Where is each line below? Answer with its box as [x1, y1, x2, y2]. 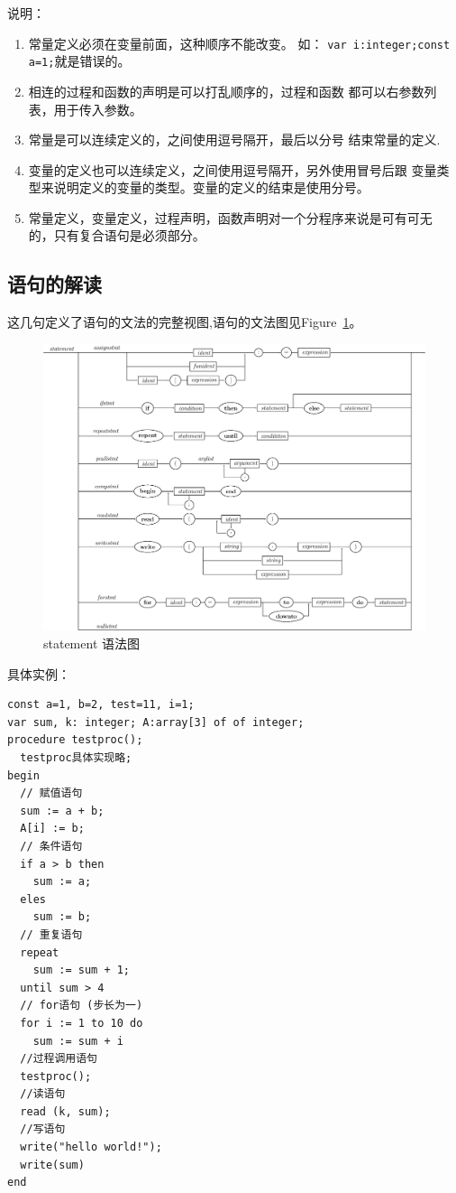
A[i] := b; [20, 822, 85, 835]
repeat [20, 946, 59, 959]
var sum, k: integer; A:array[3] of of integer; [7, 715, 305, 729]
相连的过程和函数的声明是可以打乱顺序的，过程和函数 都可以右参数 [28, 81, 424, 100]
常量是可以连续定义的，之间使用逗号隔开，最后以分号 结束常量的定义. [28, 130, 441, 149]
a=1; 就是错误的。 [28, 51, 131, 70]
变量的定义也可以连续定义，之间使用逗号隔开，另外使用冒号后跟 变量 [28, 160, 437, 179]
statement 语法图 [43, 634, 141, 653]
